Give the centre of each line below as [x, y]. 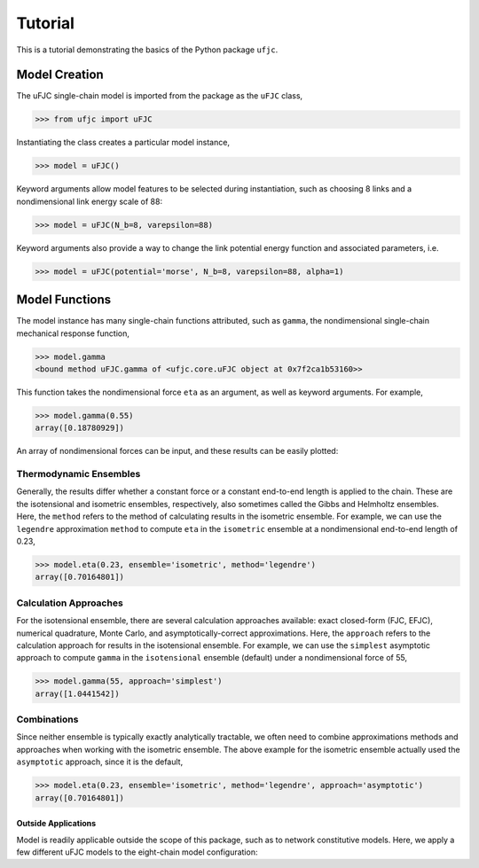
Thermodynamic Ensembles [79, 474]
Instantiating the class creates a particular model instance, [123, 143]
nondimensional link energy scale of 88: [90, 201]
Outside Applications [56, 824]
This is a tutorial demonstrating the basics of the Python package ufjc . [147, 50]
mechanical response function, [73, 333]
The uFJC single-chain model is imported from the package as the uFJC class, [160, 96]
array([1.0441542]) [77, 693]
